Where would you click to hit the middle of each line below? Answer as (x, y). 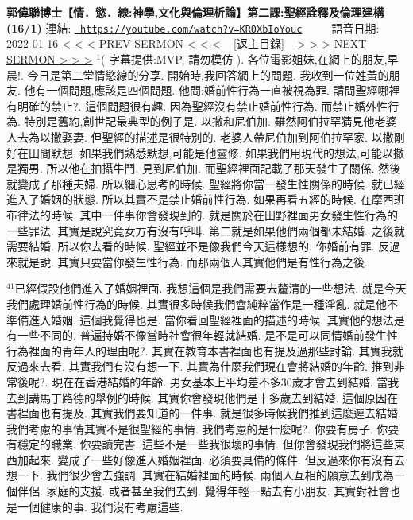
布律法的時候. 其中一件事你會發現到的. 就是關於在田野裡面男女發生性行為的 (203, 214)
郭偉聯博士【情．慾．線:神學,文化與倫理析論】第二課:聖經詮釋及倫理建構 (195, 12)
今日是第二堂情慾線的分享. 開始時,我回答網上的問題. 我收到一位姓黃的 (208, 74)
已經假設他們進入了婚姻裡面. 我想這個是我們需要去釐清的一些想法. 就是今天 (210, 288)
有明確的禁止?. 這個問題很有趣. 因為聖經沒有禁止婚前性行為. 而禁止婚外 (192, 105)
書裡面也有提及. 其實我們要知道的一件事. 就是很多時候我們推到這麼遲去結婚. (204, 413)
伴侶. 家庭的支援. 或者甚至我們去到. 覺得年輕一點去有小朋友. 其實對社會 (203, 491)
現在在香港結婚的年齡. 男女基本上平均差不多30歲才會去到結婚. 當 (220, 381)
